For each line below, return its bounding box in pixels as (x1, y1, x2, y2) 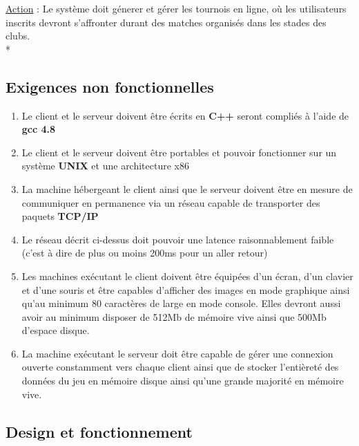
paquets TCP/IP (21, 209, 99, 223)
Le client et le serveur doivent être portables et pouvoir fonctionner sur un (21, 145, 337, 159)
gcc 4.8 (21, 122, 56, 136)
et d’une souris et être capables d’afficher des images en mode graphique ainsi (21, 282, 350, 297)
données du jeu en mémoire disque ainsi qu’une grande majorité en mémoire (21, 373, 344, 388)
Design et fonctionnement (6, 420, 193, 442)
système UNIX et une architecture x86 (21, 158, 189, 173)
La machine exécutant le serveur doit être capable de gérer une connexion (21, 346, 333, 360)
